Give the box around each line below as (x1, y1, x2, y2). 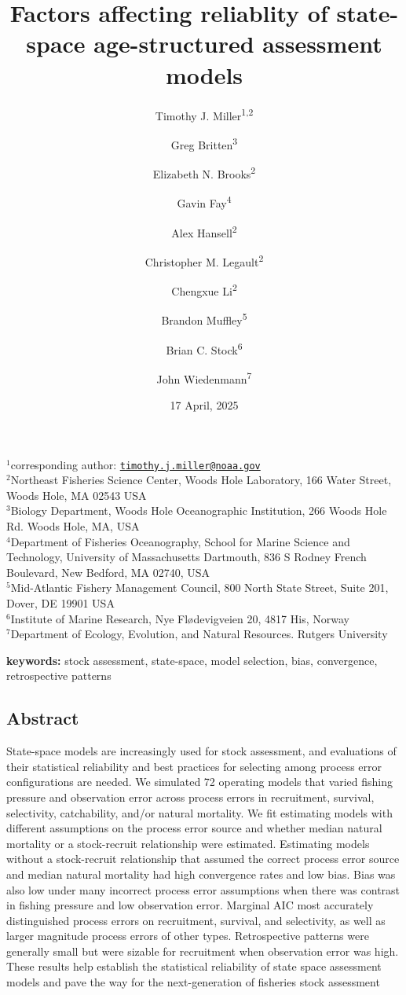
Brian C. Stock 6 (166, 339, 243, 358)
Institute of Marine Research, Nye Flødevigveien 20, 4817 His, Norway (10, 610, 349, 626)
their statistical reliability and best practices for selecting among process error (6, 758, 382, 774)
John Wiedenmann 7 (156, 368, 252, 387)
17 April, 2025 (170, 397, 239, 413)
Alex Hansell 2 (171, 222, 237, 240)
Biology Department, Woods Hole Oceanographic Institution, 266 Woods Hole (10, 502, 387, 519)
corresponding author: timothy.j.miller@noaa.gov (10, 456, 261, 472)
